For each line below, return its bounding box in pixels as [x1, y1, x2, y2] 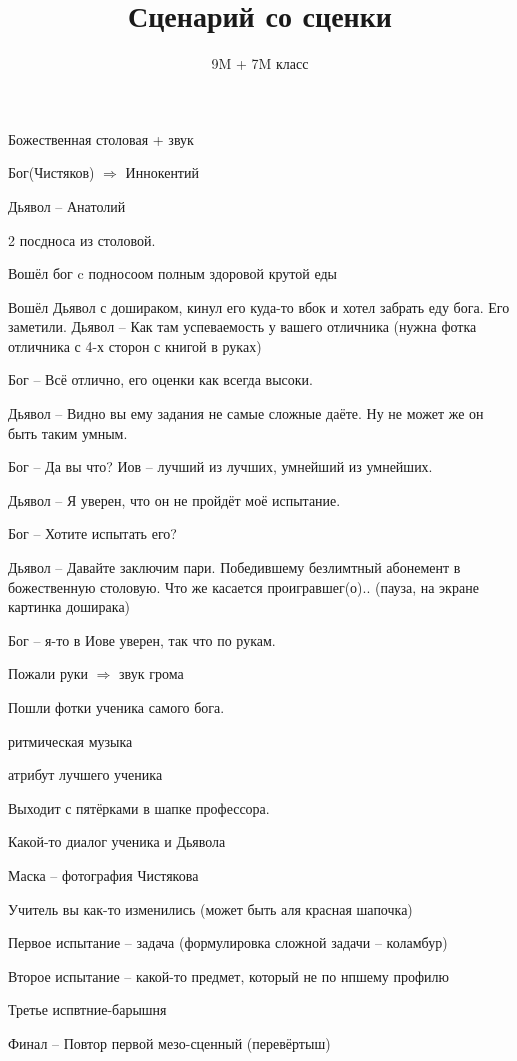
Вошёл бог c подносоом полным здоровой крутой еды [8, 263, 337, 284]
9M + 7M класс [211, 53, 309, 74]
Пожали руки [8, 663, 89, 684]
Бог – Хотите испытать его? [8, 523, 177, 544]
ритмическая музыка [8, 730, 133, 751]
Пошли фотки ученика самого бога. [8, 697, 225, 717]
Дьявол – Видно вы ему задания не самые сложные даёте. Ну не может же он [8, 403, 484, 424]
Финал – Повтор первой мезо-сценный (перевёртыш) [8, 1032, 331, 1053]
